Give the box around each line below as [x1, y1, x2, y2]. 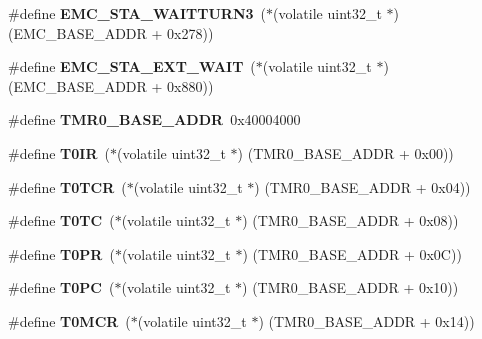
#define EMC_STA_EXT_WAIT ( [8, 56, 256, 77]
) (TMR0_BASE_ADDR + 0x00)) [237, 142, 454, 163]
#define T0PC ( [8, 277, 115, 298]
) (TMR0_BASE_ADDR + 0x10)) [242, 277, 459, 298]
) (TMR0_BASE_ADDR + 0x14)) [258, 310, 475, 331]
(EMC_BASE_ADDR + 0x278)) [8, 22, 214, 43]
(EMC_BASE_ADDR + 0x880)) [8, 75, 214, 96]
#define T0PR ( [8, 243, 115, 264]
